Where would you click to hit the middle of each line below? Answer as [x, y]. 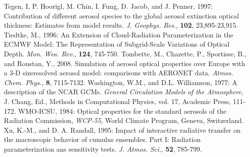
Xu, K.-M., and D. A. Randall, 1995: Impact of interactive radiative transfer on [122, 130]
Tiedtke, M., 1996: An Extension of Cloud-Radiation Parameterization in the [119, 34]
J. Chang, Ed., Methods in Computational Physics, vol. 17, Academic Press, [117, 101]
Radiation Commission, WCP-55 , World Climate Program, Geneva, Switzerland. [124, 120]
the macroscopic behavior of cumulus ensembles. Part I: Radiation [102, 139]
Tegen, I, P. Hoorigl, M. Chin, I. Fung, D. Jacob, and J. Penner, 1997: [108, 6]
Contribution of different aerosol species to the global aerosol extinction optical [122, 15]
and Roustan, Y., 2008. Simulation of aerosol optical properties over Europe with [125, 63]
